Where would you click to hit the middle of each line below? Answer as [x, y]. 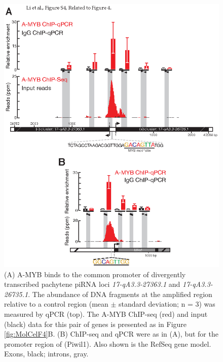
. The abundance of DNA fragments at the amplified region [120, 294]
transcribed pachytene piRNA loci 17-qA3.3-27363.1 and [92, 284]
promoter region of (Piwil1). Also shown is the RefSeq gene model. [108, 343]
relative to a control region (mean [56, 304]
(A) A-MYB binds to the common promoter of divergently [95, 274]
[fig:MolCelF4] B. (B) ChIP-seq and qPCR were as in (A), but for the [111, 334]
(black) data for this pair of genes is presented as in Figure [96, 324]
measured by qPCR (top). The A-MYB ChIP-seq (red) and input [106, 314]
